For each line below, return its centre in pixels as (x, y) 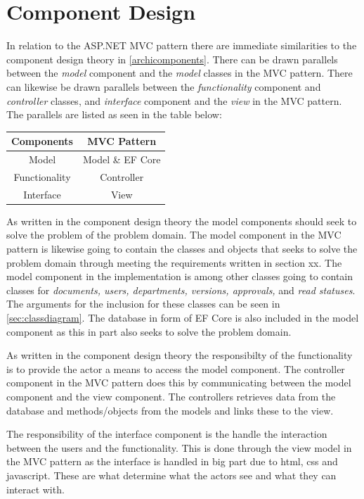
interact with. (35, 489)
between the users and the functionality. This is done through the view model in (179, 447)
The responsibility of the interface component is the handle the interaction (167, 434)
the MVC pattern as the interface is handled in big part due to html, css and (172, 461)
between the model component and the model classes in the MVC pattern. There (180, 73)
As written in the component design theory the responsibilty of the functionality (180, 355)
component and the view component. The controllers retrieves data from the (171, 396)
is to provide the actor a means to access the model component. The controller (176, 368)
